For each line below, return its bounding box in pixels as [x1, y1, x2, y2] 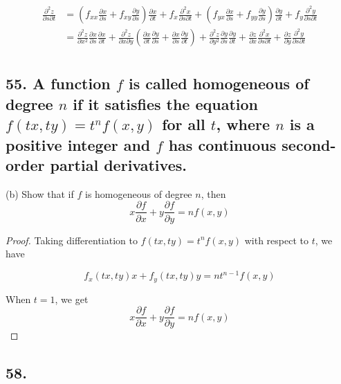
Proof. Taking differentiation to [6, 232, 138, 247]
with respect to [244, 232, 308, 247]
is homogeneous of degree [85, 186, 192, 201]
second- [282, 134, 336, 155]
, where [216, 113, 270, 135]
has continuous [168, 134, 277, 155]
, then [201, 186, 226, 201]
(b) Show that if [6, 186, 74, 201]
